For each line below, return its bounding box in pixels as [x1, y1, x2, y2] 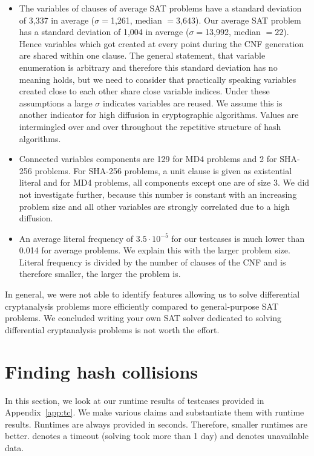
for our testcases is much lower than [171, 232, 305, 244]
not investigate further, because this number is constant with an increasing [19, 187, 297, 200]
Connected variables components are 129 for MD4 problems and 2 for [19, 152, 277, 165]
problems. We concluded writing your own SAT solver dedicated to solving [5, 311, 281, 324]
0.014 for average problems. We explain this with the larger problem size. [19, 244, 290, 256]
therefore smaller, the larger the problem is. [19, 267, 181, 280]
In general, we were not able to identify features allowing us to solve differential [5, 288, 300, 301]
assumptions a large [19, 96, 93, 109]
